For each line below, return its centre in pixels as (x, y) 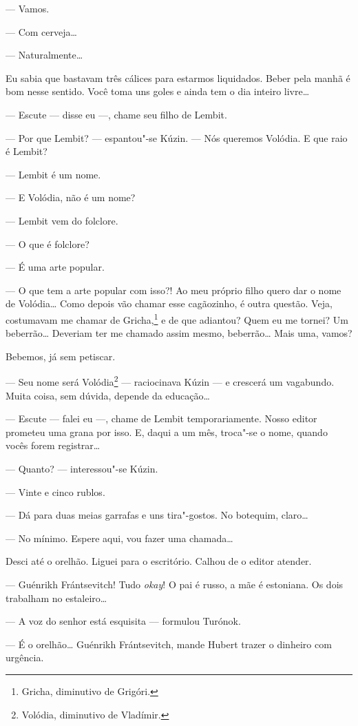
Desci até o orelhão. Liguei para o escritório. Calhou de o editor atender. (159, 561)
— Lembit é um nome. (53, 174)
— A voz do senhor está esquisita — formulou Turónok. (123, 621)
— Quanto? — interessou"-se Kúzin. (82, 468)
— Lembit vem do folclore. (62, 220)
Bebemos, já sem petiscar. (61, 356)
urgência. (25, 657)
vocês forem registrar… (53, 445)
